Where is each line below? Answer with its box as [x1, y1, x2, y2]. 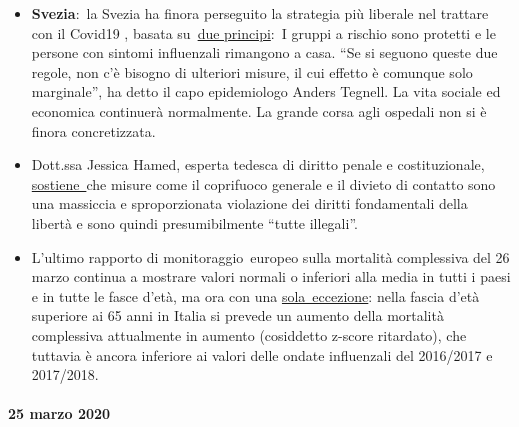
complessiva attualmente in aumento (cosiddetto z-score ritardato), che [31, 324, 467, 345]
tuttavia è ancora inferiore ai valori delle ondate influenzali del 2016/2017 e [31, 344, 493, 365]
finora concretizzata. [31, 120, 156, 141]
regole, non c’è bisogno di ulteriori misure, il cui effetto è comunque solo [31, 61, 473, 82]
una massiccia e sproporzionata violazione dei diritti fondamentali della [31, 193, 468, 214]
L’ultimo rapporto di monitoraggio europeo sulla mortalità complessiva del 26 [31, 246, 510, 267]
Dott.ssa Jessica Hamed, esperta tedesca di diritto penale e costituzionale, [31, 154, 485, 175]
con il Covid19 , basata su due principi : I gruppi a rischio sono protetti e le [31, 22, 496, 43]
